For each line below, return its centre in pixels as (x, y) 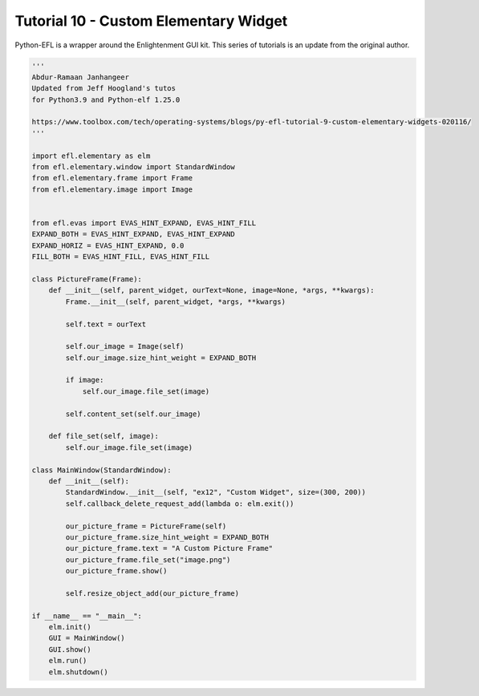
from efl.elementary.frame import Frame (112, 178)
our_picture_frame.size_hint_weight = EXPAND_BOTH (167, 537)
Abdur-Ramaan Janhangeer (81, 77)
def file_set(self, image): (104, 436)
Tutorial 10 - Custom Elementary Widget (151, 21)
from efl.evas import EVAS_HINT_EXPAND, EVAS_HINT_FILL (144, 223)
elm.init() (70, 627)
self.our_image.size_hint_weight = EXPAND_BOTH (161, 358)
